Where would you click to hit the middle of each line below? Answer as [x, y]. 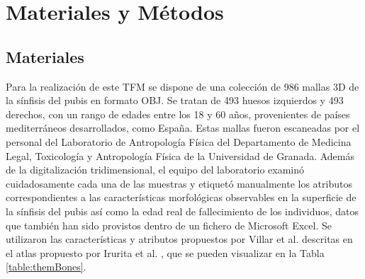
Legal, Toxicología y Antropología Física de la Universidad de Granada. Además [180, 155]
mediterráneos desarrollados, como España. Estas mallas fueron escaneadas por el [183, 128]
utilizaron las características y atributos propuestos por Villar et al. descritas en [179, 239]
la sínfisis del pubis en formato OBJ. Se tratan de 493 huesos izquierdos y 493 [175, 100]
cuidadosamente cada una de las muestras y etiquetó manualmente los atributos [179, 183]
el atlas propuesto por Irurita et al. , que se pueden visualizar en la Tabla [165, 252]
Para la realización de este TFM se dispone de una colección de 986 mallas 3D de [182, 86]
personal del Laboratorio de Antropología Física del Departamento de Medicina [179, 141]
